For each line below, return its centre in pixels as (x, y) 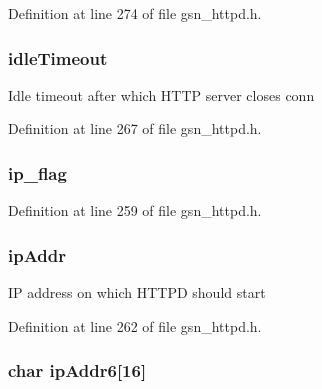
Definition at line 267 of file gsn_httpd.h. (135, 128)
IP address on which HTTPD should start (137, 292)
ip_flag (37, 172)
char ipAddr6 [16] (77, 370)
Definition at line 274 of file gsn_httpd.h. (135, 13)
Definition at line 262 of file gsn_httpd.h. (135, 325)
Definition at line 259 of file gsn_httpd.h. (135, 210)
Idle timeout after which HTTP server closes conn (161, 94)
